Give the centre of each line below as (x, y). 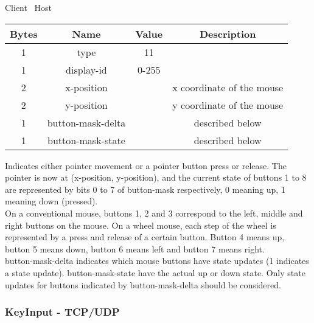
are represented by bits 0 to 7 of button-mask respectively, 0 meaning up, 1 (145, 189)
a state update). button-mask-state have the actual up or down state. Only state (155, 272)
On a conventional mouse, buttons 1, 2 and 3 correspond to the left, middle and (154, 213)
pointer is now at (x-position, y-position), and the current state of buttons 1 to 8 (156, 177)
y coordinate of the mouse (228, 105)
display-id (86, 69)
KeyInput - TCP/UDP (62, 312)
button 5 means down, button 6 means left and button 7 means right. (135, 248)
